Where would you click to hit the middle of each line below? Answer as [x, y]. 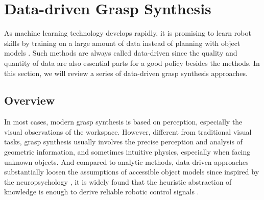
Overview [30, 100]
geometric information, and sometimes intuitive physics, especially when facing [127, 152]
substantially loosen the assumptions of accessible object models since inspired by [132, 172]
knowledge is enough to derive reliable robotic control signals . [102, 192]
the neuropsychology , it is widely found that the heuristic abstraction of [118, 181]
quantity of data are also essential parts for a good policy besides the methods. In [132, 62]
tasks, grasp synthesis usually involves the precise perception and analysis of [123, 142]
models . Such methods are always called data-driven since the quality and [121, 53]
